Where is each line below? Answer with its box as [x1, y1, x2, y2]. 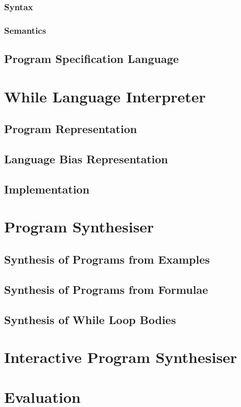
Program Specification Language [4, 51, 179, 67]
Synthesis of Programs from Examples [4, 251, 210, 267]
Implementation [4, 181, 90, 197]
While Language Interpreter [4, 85, 206, 106]
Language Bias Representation [4, 151, 168, 167]
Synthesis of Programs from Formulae [4, 281, 208, 297]
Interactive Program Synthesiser [4, 347, 237, 368]
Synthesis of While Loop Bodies [4, 311, 176, 327]
